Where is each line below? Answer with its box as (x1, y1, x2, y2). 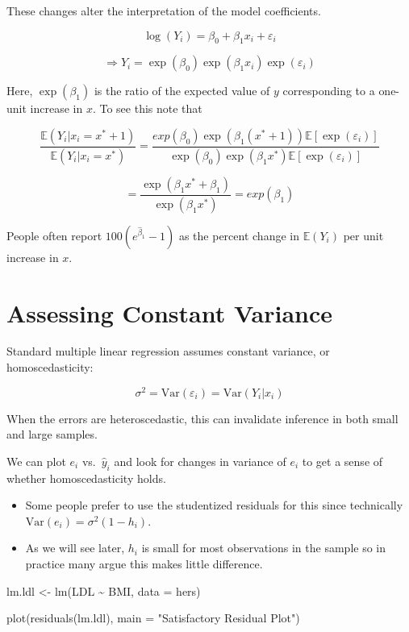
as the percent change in (178, 227, 299, 243)
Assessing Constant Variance (6, 296, 333, 329)
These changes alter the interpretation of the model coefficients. (6, 2, 321, 19)
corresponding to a (282, 82, 375, 99)
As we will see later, (25, 539, 125, 556)
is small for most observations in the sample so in (141, 539, 386, 556)
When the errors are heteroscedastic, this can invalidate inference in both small (6, 410, 399, 426)
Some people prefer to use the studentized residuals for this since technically (25, 497, 403, 513)
